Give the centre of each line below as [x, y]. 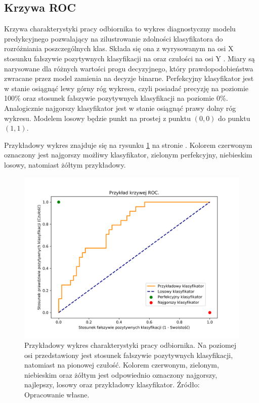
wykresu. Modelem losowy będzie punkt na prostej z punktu [97, 118]
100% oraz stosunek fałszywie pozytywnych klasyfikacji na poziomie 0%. [116, 98]
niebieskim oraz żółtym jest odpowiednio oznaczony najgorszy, [121, 374]
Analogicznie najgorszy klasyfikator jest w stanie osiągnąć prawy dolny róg [120, 108]
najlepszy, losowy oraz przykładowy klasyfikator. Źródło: [112, 385]
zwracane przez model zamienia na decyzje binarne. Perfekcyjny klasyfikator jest [129, 78]
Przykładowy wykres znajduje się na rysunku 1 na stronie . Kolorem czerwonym [128, 145]
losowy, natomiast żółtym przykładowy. [65, 164]
